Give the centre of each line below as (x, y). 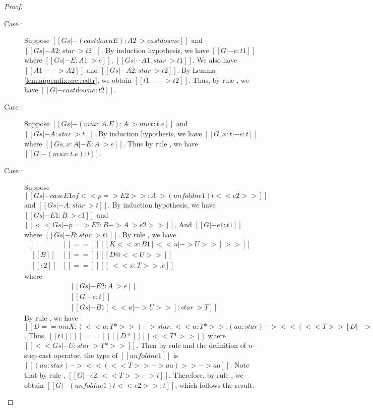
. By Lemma (196, 69)
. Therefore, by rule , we (206, 375)
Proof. (13, 6)
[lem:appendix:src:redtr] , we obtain (78, 80)
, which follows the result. (215, 385)
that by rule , (45, 375)
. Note (240, 365)
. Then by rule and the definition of (191, 345)
